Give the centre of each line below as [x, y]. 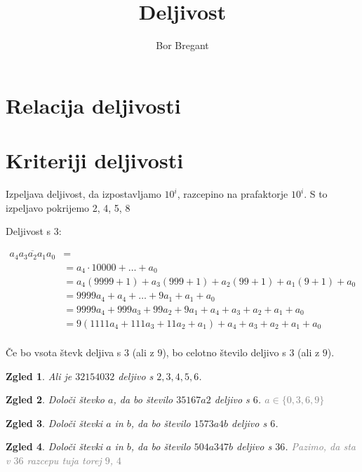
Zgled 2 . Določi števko [55, 399]
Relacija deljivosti [93, 105]
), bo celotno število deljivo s [224, 352]
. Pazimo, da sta [320, 446]
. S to [316, 194]
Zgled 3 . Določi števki [54, 423]
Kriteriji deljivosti [95, 160]
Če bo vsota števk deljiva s [63, 352]
